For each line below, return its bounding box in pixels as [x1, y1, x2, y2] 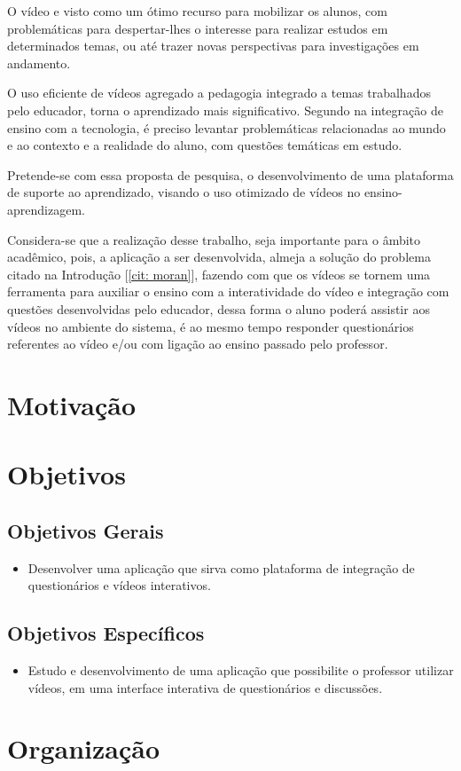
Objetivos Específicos [7, 619, 205, 647]
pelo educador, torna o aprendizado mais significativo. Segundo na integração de [7, 100, 443, 119]
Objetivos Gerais [7, 516, 164, 544]
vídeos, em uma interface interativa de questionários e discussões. [27, 678, 383, 696]
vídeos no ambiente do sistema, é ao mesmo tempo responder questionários [7, 317, 414, 335]
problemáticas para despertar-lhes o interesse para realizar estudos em [7, 19, 388, 37]
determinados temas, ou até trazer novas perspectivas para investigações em [7, 36, 419, 55]
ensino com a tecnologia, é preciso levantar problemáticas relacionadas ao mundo [7, 118, 446, 137]
